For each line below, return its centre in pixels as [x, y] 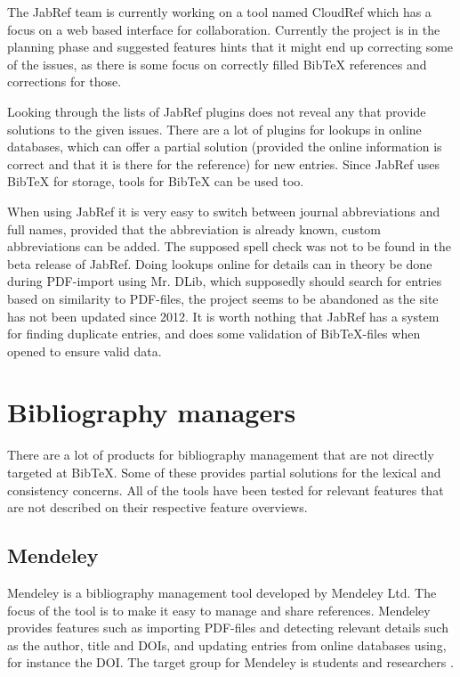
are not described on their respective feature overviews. [157, 507]
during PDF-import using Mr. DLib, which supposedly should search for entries [225, 281]
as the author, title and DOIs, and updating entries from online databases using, [227, 644]
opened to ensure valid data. [85, 351]
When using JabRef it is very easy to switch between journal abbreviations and [224, 211]
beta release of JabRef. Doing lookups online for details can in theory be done [220, 263]
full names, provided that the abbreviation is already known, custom [194, 228]
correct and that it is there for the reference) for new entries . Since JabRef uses [223, 163]
